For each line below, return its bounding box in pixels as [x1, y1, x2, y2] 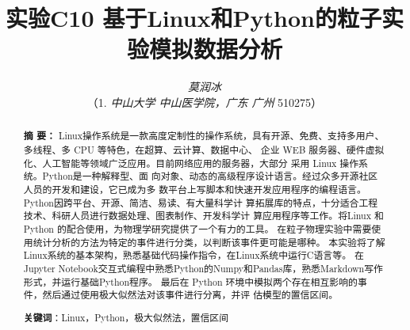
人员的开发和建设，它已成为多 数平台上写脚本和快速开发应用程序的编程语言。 [23, 182, 366, 195]
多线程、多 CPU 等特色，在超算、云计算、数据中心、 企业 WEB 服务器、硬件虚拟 [23, 142, 385, 156]
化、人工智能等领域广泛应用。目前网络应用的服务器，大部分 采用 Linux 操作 [23, 156, 359, 169]
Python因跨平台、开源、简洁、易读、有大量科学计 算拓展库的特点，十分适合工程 [23, 195, 378, 209]
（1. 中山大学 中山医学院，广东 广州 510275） [86, 93, 323, 110]
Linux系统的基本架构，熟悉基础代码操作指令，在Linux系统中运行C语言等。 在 [23, 248, 364, 262]
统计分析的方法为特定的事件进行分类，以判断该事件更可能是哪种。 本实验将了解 [33, 235, 385, 248]
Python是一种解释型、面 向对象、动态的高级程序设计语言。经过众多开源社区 [42, 169, 378, 183]
